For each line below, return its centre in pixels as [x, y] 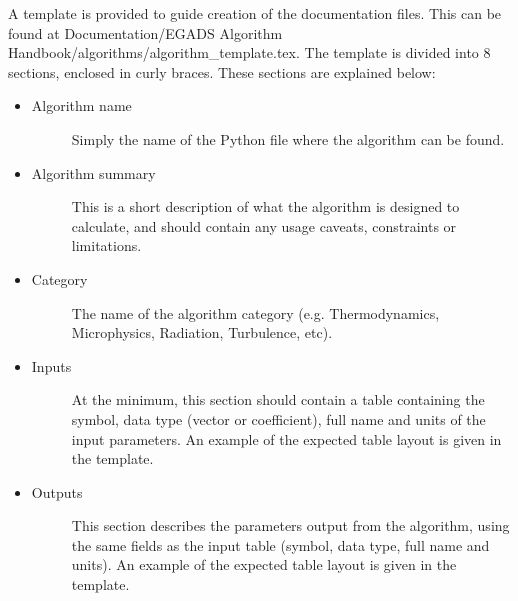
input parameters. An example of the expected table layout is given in [286, 438]
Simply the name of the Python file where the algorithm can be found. [288, 138]
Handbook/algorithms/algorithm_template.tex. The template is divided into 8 [249, 52]
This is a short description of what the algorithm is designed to [265, 206]
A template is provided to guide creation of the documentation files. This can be [255, 13]
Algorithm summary [93, 172]
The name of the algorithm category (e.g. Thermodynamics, [255, 312]
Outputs [57, 491]
